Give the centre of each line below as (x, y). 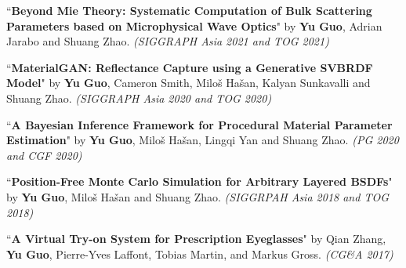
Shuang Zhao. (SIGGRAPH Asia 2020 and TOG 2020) (139, 98)
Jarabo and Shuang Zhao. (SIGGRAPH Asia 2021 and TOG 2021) (168, 41)
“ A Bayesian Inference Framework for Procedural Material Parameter (199, 124)
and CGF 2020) (44, 155)
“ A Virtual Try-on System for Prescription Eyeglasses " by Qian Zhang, (196, 239)
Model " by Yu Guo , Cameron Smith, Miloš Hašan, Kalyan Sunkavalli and (188, 83)
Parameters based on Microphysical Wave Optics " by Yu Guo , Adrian (194, 25)
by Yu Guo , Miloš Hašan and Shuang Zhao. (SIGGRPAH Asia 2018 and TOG (198, 196)
